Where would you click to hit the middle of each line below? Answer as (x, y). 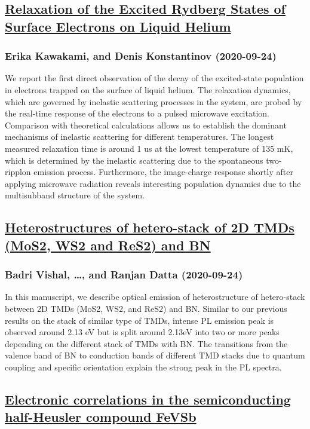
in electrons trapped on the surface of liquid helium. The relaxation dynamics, (148, 89)
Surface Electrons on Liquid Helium (118, 26)
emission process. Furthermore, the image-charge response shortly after (163, 172)
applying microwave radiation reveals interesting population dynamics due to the (153, 183)
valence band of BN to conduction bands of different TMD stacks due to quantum (155, 355)
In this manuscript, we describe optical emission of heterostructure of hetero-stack (155, 297)
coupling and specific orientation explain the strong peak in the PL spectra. (143, 367)
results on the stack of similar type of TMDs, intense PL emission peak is (139, 320)
